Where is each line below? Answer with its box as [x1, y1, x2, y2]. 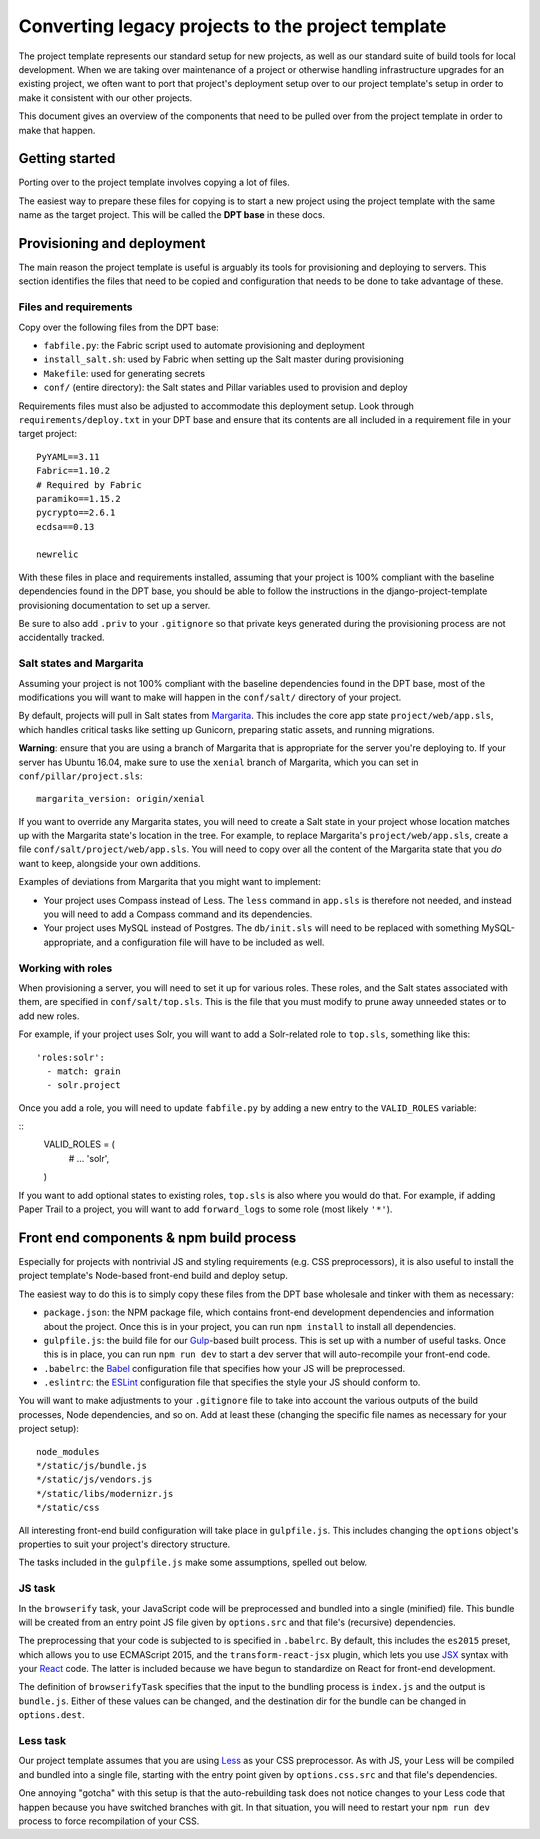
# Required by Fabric [36, 479, 142, 490]
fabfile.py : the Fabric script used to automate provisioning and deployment [43, 340, 365, 352]
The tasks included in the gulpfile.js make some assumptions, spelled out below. [18, 1556, 368, 1569]
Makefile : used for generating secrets [43, 367, 205, 379]
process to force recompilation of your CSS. [18, 1815, 200, 1827]
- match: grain [46, 1065, 121, 1077]
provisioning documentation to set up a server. [18, 599, 211, 611]
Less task [18, 1734, 67, 1748]
